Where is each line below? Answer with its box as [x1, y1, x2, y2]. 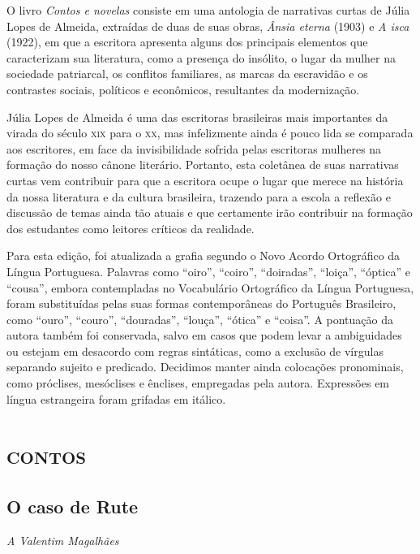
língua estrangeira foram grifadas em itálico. [6, 390, 226, 407]
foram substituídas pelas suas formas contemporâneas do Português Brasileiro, [6, 295, 396, 312]
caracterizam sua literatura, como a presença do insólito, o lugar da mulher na [6, 49, 396, 66]
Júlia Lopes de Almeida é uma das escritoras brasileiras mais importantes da [6, 108, 388, 125]
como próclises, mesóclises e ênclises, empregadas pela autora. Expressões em [6, 374, 390, 392]
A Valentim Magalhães [6, 531, 119, 548]
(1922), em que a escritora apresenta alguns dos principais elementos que [6, 33, 368, 50]
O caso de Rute [6, 494, 139, 519]
